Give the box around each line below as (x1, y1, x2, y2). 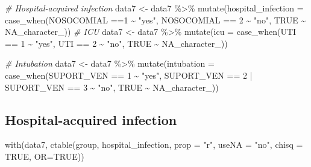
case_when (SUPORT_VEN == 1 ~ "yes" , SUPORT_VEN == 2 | (5, 68, 253, 81)
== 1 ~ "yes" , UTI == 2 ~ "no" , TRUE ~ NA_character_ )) (5, 37, 228, 49)
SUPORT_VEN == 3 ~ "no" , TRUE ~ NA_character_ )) (5, 80, 219, 93)
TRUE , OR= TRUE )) (5, 150, 84, 162)
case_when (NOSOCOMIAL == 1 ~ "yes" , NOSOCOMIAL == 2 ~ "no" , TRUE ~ (5, 13, 306, 26)
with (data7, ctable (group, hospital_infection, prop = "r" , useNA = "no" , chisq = (5, 138, 303, 151)
